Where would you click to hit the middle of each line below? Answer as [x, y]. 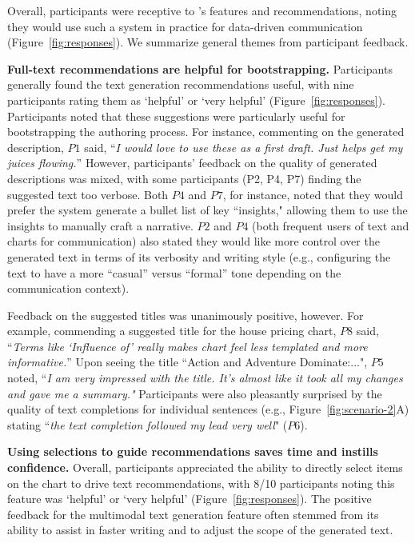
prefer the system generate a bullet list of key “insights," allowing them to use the [207, 210]
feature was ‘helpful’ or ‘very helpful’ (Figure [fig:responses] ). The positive [190, 499]
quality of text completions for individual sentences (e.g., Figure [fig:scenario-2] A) [208, 409]
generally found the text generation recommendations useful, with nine [181, 84]
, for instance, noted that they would [313, 194]
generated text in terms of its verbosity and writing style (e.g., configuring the [199, 256]
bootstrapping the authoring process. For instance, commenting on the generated [206, 132]
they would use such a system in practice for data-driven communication [185, 26]
